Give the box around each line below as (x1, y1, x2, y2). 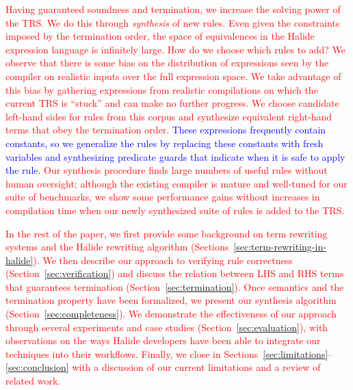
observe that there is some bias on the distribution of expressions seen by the (5, 55, 329, 70)
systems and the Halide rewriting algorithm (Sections (5, 239, 229, 254)
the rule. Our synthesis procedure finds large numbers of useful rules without (5, 163, 328, 177)
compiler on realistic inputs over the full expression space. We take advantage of (5, 68, 341, 83)
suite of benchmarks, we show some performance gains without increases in (5, 190, 320, 204)
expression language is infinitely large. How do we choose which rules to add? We (5, 42, 346, 56)
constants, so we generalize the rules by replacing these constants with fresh (5, 135, 324, 150)
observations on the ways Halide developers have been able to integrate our (5, 333, 321, 348)
